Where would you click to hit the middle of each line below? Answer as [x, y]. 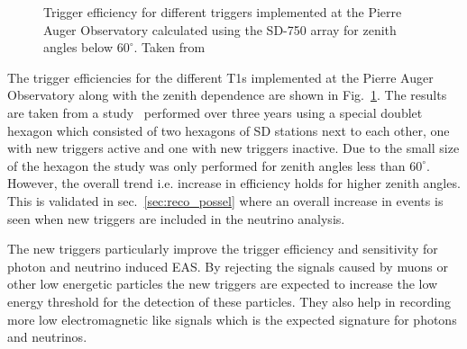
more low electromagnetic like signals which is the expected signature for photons [232, 319]
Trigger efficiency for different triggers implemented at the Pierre [223, 12]
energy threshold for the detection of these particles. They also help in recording [229, 301]
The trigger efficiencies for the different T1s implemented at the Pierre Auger [220, 77]
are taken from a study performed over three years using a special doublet [215, 112]
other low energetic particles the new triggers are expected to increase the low [223, 284]
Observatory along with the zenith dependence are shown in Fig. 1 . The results [227, 95]
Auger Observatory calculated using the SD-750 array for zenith [220, 29]
